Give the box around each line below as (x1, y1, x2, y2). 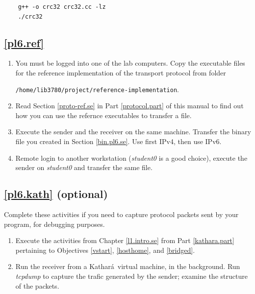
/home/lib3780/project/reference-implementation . (15, 84, 179, 94)
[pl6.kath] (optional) (4, 186, 108, 201)
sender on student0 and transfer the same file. (15, 162, 153, 172)
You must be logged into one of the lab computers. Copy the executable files (15, 58, 245, 68)
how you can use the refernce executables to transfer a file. (15, 110, 192, 120)
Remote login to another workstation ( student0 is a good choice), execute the (15, 152, 248, 163)
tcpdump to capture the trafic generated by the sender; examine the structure (15, 270, 248, 281)
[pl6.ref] (4, 35, 44, 50)
